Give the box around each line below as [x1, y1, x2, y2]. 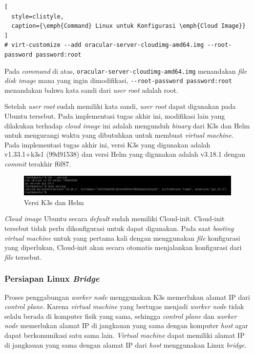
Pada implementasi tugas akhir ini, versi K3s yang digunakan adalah [4, 139, 211, 149]
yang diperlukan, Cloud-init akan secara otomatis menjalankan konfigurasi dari [4, 242, 242, 252]
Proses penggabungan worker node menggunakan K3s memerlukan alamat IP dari [4, 291, 250, 302]
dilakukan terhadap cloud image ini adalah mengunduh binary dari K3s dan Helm [4, 120, 250, 130]
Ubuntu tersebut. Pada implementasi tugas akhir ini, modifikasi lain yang [4, 111, 225, 121]
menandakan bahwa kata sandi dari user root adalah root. [4, 84, 178, 95]
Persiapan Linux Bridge [4, 272, 100, 285]
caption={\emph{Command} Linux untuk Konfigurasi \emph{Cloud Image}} [11, 22, 246, 30]
